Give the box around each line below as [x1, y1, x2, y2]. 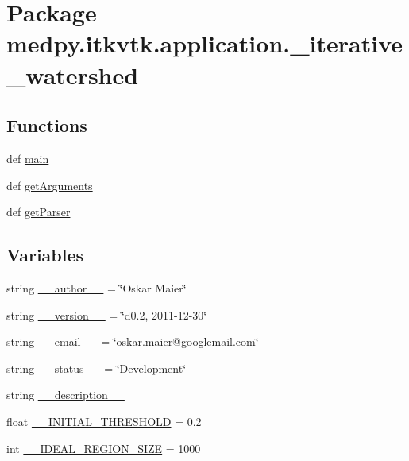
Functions [6, 113, 87, 138]
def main [6, 149, 49, 166]
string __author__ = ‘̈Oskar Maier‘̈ [6, 279, 187, 296]
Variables [6, 242, 84, 267]
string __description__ [6, 386, 125, 403]
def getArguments [6, 176, 93, 193]
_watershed [6, 58, 139, 91]
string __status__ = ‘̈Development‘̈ [6, 359, 187, 376]
